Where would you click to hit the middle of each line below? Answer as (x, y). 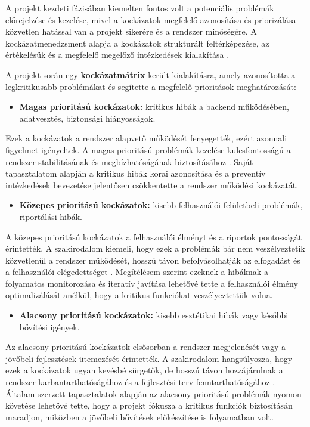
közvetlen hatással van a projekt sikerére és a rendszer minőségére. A (131, 31)
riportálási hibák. (51, 216)
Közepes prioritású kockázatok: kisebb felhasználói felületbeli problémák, (161, 205)
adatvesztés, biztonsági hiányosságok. (87, 118)
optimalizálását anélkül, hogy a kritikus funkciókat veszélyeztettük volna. (139, 295)
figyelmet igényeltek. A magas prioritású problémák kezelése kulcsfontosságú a (148, 149)
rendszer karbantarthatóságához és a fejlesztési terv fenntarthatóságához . (140, 382)
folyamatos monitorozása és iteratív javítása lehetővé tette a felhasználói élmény (152, 283)
